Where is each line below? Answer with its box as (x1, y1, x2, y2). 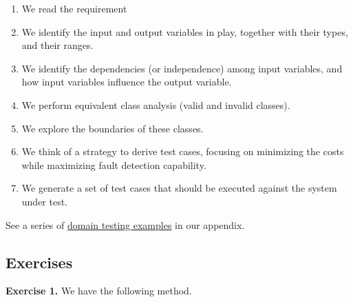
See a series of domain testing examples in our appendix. (6, 217, 245, 232)
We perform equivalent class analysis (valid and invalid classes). (21, 97, 290, 112)
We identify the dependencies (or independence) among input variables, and (21, 61, 343, 75)
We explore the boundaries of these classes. (21, 121, 204, 135)
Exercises (6, 251, 73, 272)
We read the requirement (21, 1, 127, 15)
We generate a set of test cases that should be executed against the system (21, 181, 337, 195)
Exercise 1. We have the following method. (6, 283, 192, 298)
